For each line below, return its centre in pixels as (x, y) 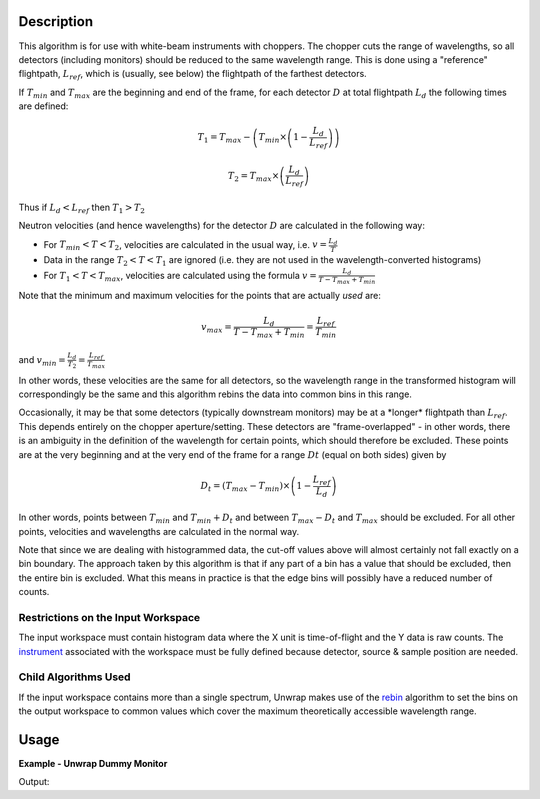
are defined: (43, 106)
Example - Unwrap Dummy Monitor (93, 764)
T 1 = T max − (224, 138)
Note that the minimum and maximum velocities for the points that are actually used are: (200, 296)
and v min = (42, 360)
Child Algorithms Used (74, 677)
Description (56, 21)
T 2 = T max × (253, 177)
